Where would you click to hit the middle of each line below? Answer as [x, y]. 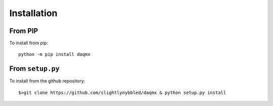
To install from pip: [29, 43]
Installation [33, 13]
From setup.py [35, 69]
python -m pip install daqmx [54, 55]
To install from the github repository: [47, 81]
